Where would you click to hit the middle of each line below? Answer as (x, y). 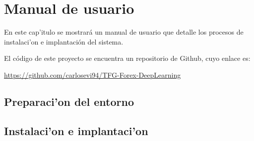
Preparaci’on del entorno (69, 101)
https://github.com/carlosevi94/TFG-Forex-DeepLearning (93, 74)
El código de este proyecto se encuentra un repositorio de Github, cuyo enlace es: (127, 58)
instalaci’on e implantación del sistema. (64, 41)
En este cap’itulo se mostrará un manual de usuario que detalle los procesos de (124, 32)
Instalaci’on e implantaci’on (76, 130)
